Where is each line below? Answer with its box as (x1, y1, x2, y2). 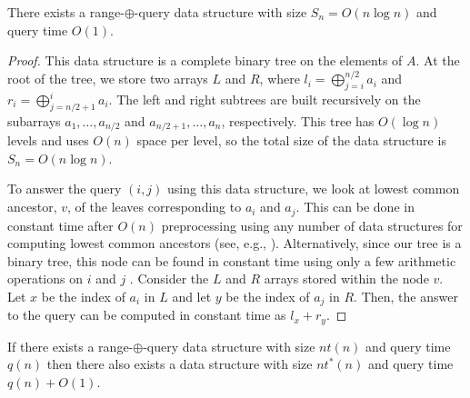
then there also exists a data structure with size (46, 354, 313, 373)
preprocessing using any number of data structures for (161, 215, 463, 234)
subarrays (7, 111, 61, 130)
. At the (415, 51, 460, 70)
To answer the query (7, 179, 122, 198)
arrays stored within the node (264, 269, 429, 288)
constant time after (7, 215, 114, 234)
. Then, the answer (354, 286, 458, 305)
